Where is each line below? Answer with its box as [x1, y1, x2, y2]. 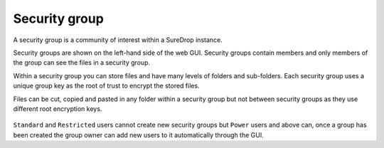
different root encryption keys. [13, 104, 102, 113]
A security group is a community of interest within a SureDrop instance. [13, 36, 223, 44]
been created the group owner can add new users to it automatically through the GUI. [13, 130, 264, 139]
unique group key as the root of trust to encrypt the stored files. [13, 82, 200, 90]
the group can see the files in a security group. [13, 58, 151, 67]
